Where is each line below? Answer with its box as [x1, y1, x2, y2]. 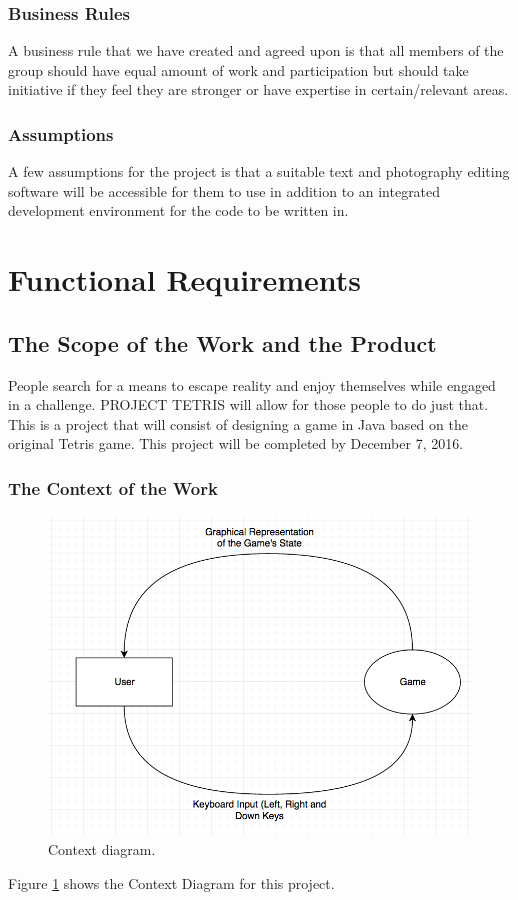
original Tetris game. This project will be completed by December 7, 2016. [8, 433, 464, 454]
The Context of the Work [8, 475, 218, 500]
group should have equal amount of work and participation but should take [8, 59, 469, 80]
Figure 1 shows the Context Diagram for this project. [8, 872, 335, 893]
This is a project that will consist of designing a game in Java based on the [8, 413, 468, 434]
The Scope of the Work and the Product [8, 327, 437, 358]
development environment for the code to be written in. [8, 200, 349, 221]
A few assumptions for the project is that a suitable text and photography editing [8, 161, 510, 182]
